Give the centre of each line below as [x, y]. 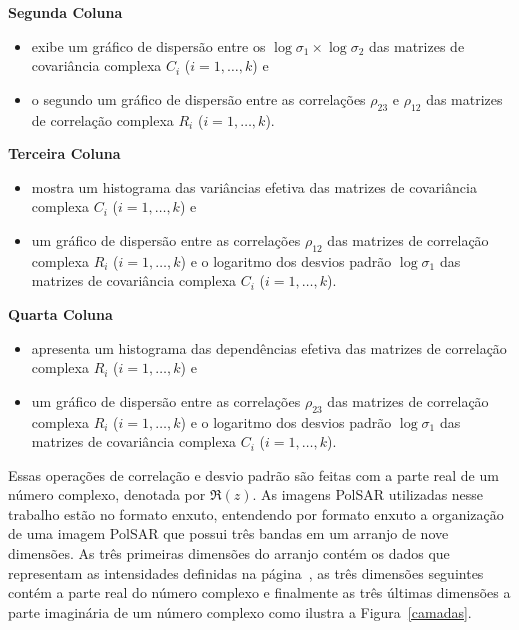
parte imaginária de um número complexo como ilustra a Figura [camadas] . [240, 611]
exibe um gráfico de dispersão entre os [148, 45]
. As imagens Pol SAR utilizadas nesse [368, 494]
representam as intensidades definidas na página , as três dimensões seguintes [246, 572]
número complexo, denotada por [107, 494]
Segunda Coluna [65, 12]
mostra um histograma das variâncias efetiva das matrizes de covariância [254, 186]
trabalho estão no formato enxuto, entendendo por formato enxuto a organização [256, 513]
